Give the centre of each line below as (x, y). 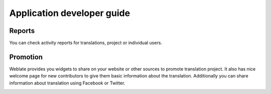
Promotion (26, 57)
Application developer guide (70, 13)
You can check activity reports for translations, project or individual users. (86, 43)
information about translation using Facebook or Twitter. (67, 83)
